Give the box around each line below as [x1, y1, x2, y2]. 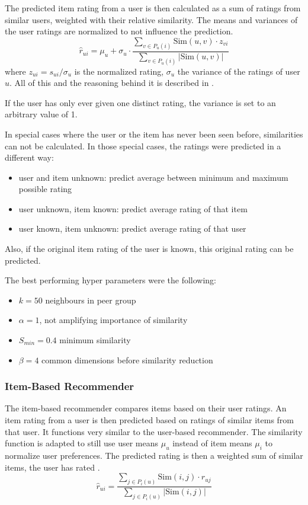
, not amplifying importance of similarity [39, 314, 188, 326]
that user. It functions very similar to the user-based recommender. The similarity [5, 425, 303, 437]
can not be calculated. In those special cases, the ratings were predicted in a [5, 139, 281, 152]
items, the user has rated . [5, 461, 100, 473]
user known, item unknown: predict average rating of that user [18, 222, 246, 235]
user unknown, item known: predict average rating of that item [18, 202, 248, 215]
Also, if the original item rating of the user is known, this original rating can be [5, 242, 294, 255]
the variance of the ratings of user [177, 65, 300, 77]
